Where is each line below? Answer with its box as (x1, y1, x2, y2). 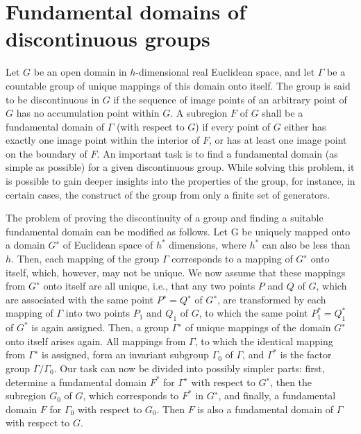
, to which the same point (199, 306, 308, 320)
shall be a (262, 106, 303, 120)
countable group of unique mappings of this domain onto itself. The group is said (6, 78, 351, 92)
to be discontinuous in (6, 92, 100, 106)
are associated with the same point (6, 292, 153, 306)
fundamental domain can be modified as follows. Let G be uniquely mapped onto (6, 224, 351, 238)
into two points (65, 306, 131, 320)
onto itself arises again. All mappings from (6, 333, 186, 348)
